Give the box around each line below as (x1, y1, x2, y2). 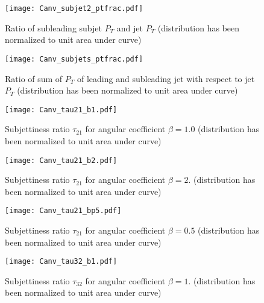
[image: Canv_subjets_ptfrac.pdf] (5, 54, 143, 63)
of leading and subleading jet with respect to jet (77, 72, 255, 85)
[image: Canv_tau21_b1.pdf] (5, 105, 118, 114)
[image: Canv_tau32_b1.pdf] (5, 257, 118, 266)
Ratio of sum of (5, 72, 63, 85)
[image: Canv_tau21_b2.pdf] (5, 156, 118, 165)
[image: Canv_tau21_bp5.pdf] (5, 206, 122, 215)
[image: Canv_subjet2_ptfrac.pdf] (5, 4, 143, 13)
